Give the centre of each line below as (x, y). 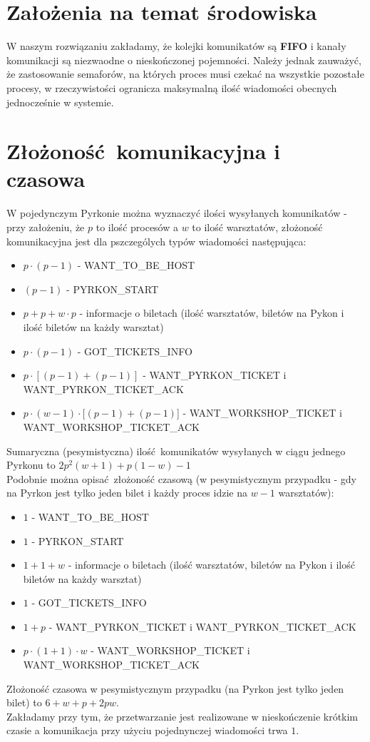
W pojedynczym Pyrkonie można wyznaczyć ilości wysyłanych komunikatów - (177, 213)
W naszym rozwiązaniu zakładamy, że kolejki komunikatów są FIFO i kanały (176, 46)
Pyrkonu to (31, 465)
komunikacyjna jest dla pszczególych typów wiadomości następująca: (156, 241)
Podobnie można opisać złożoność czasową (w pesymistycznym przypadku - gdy (181, 478)
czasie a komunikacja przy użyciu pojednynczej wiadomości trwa (147, 730)
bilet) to (24, 702)
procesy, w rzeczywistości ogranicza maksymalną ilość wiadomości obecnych (172, 87)
